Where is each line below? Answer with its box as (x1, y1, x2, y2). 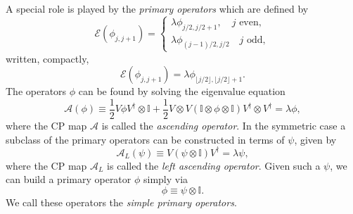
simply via (143, 172, 188, 187)
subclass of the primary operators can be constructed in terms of (6, 132, 285, 146)
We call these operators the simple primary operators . (6, 194, 237, 209)
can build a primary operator (6, 172, 131, 187)
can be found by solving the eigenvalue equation (78, 84, 285, 99)
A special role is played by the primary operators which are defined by (6, 1, 309, 15)
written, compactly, (6, 51, 89, 65)
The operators (6, 84, 67, 99)
